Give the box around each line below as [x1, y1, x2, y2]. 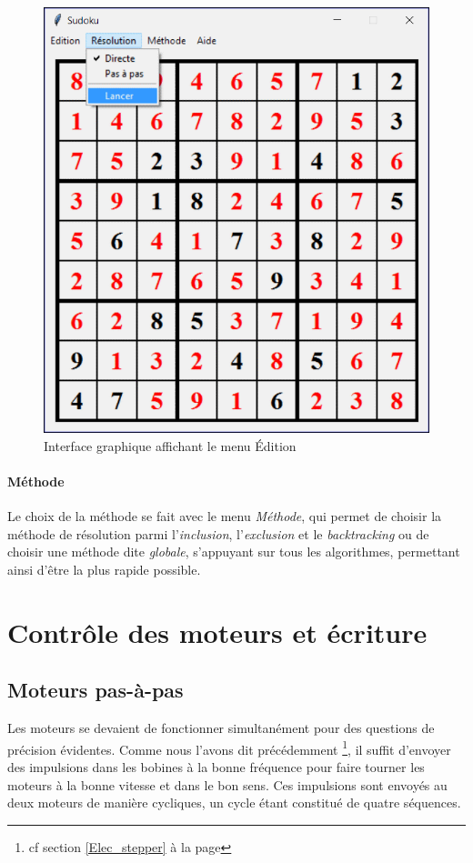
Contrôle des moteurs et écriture [7, 613, 428, 650]
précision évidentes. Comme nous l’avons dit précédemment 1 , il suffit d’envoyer [7, 737, 451, 758]
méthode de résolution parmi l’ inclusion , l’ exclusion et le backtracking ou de [7, 524, 429, 543]
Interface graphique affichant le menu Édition [44, 436, 297, 455]
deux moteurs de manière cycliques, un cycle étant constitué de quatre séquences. [7, 793, 461, 812]
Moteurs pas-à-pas [7, 676, 184, 704]
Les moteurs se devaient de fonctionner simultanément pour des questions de [7, 718, 435, 738]
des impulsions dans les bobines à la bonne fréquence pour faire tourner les [7, 758, 425, 777]
